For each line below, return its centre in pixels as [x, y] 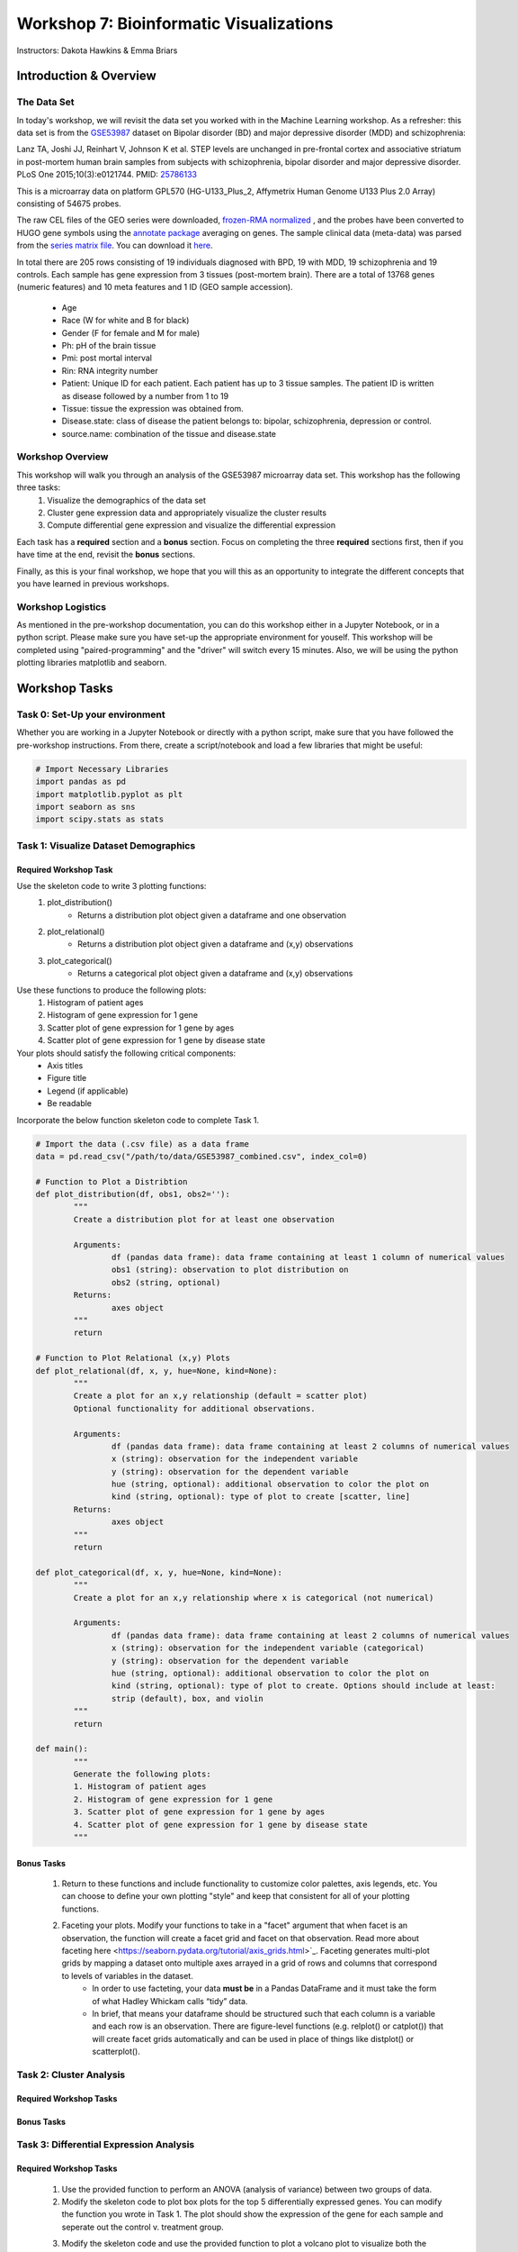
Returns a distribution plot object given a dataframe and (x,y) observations [216, 944]
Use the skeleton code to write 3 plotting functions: [112, 885]
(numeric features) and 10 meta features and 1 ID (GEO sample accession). [155, 287]
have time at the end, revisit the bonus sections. [106, 555]
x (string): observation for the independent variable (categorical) [268, 1648]
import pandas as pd [80, 782]
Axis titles [65, 1065]
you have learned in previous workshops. [93, 583]
